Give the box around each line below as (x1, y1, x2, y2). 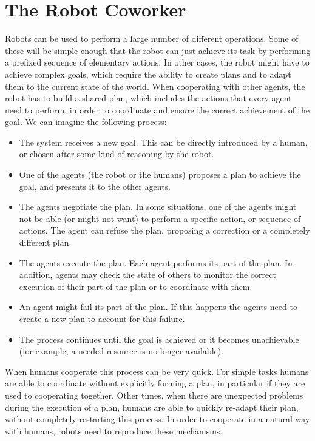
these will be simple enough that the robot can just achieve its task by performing (5, 44, 311, 56)
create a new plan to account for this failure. (19, 312, 185, 325)
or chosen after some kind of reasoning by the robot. (19, 147, 214, 160)
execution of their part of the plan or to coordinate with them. (19, 280, 252, 292)
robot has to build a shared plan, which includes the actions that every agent (5, 92, 292, 104)
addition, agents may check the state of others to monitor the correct (19, 268, 276, 281)
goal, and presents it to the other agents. (19, 180, 171, 192)
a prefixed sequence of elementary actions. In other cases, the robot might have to (5, 56, 310, 69)
